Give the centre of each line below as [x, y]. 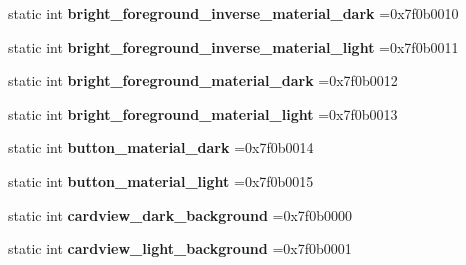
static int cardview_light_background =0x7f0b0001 [180, 248]
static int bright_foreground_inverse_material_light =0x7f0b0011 [233, 46]
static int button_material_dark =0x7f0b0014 [161, 147]
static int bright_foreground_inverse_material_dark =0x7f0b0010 [233, 13]
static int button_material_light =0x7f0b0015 [161, 180]
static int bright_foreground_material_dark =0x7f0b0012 [203, 80]
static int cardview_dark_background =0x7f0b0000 [180, 214]
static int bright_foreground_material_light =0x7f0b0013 [203, 113]
